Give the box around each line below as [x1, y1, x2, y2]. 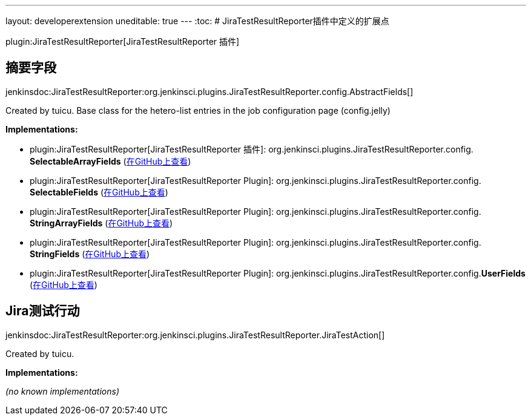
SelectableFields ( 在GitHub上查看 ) [30, 186, 168, 197]
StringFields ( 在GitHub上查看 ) [30, 248, 150, 259]
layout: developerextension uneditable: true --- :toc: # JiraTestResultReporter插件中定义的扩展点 [5, 16, 389, 26]
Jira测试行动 [5, 303, 80, 319]
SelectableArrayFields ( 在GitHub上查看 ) [30, 156, 191, 166]
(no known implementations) [5, 386, 120, 396]
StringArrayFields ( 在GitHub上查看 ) [30, 217, 173, 228]
